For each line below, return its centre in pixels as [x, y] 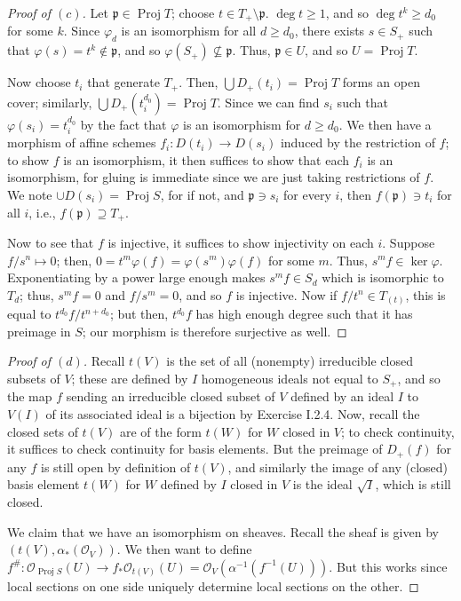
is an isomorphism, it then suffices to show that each [207, 159]
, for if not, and [202, 194]
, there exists [330, 31]
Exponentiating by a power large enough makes [136, 277]
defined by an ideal [342, 396]
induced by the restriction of [358, 142]
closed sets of [43, 431]
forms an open [381, 82]
